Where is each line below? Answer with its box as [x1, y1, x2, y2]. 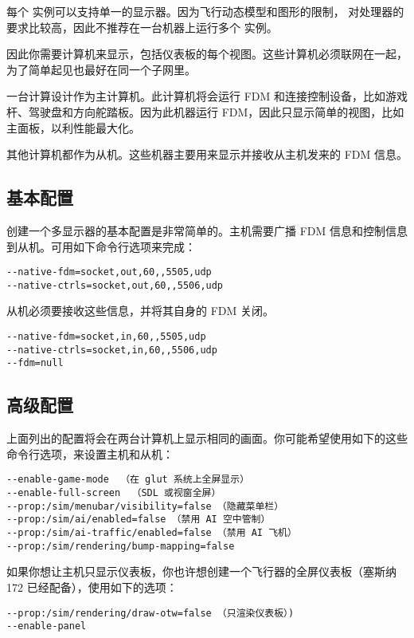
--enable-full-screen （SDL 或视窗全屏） [6, 487, 221, 499]
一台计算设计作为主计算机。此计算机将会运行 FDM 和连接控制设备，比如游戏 [6, 88, 408, 104]
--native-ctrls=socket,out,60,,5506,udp [6, 279, 224, 291]
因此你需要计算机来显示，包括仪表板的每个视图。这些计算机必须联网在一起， [6, 45, 408, 62]
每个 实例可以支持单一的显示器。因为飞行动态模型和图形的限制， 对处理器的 [6, 3, 404, 19]
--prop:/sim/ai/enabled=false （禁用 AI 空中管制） [6, 514, 271, 526]
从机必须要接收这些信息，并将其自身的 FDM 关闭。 [6, 302, 274, 319]
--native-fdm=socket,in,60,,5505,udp [6, 331, 206, 343]
